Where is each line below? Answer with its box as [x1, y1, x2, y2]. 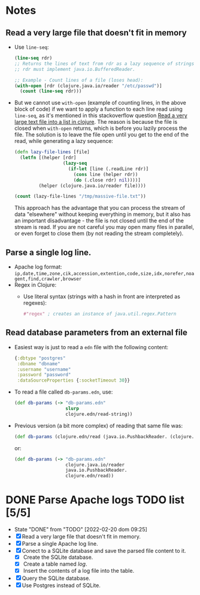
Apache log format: [14, 263, 62, 270]
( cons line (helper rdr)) [73, 171, 138, 177]
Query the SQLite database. [22, 575, 90, 582]
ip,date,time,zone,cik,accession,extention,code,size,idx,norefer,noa [14, 271, 195, 277]
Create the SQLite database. [23, 554, 93, 561]
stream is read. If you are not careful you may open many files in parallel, [14, 224, 195, 231]
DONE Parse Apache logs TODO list [5, 493, 185, 507]
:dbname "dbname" [17, 361, 60, 367]
